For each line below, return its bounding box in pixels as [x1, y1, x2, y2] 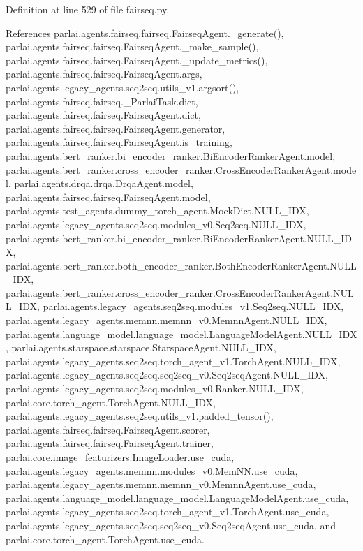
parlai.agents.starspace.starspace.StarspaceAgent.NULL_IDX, [11, 340, 276, 355]
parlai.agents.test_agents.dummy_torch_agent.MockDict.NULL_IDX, [6, 203, 309, 218]
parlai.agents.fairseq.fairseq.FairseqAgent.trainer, [6, 436, 214, 450]
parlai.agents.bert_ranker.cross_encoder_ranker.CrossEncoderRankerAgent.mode [6, 162, 357, 177]
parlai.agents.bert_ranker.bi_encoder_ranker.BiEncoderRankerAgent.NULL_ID [6, 230, 352, 245]
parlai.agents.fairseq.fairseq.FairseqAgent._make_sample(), [6, 39, 259, 54]
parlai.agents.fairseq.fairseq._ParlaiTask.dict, [6, 94, 198, 108]
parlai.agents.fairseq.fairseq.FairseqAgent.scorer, [6, 422, 210, 436]
